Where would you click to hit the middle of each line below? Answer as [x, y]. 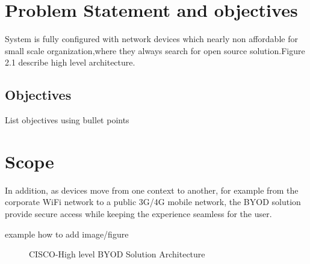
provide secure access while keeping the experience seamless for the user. [138, 214]
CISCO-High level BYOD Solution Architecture [117, 254]
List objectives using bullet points [67, 120]
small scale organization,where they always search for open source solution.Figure [155, 50]
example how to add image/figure [67, 234]
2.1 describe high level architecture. [70, 62]
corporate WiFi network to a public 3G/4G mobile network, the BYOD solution [153, 202]
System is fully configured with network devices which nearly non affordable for [151, 39]
